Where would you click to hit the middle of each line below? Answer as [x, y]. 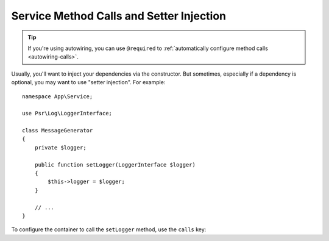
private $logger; [60, 147]
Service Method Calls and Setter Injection [119, 16]
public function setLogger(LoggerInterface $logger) [115, 164]
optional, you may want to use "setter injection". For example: [88, 82]
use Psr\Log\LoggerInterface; [67, 113]
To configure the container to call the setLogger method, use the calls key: [109, 229]
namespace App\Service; [58, 96]
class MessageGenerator [58, 131]
